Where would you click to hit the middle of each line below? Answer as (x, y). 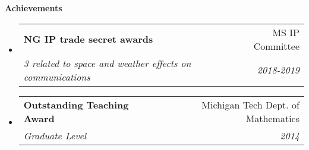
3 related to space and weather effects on (107, 63)
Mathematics (272, 118)
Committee (276, 46)
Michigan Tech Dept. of (250, 104)
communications (57, 76)
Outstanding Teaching (76, 104)
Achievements (34, 8)
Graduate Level (55, 135)
